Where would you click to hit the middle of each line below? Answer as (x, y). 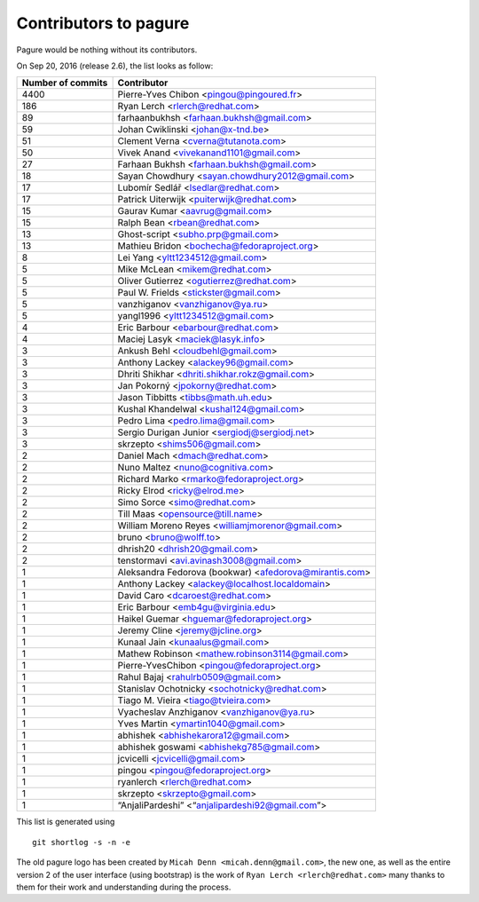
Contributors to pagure (103, 23)
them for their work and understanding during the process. (124, 887)
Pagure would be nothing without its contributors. (107, 50)
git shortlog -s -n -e (82, 842)
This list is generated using (66, 822)
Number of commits (65, 83)
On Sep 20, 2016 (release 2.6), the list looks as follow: (115, 66)
